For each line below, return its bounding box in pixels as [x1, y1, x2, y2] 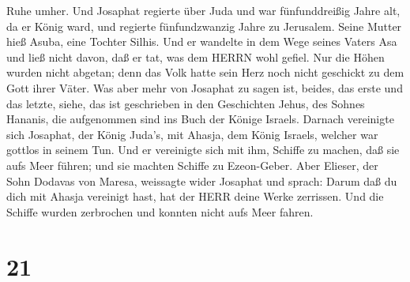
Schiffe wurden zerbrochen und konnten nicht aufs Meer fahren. [6, 203, 314, 220]
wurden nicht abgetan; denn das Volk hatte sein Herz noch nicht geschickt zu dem [6, 64, 404, 81]
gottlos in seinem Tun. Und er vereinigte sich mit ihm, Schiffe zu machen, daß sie [6, 141, 400, 158]
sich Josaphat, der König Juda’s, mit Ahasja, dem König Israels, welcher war [6, 126, 378, 142]
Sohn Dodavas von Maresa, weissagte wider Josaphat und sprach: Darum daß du [6, 172, 397, 189]
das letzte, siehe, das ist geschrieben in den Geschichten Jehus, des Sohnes [6, 95, 365, 111]
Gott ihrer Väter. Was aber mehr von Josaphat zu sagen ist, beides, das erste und [6, 79, 403, 96]
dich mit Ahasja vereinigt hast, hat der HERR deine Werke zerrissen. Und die [6, 188, 384, 205]
